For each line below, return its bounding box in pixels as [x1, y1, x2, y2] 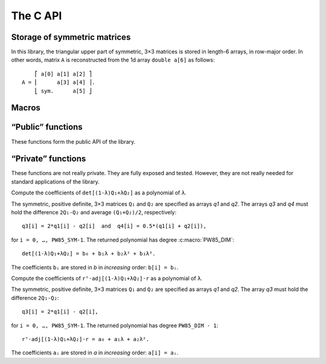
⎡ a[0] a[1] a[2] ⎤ [34, 70, 92, 77]
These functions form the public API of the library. [11, 138, 136, 145]
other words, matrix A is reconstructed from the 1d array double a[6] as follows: [11, 56, 215, 63]
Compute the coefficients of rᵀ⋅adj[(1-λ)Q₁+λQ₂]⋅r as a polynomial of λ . [11, 275, 202, 282]
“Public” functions [11, 122, 83, 132]
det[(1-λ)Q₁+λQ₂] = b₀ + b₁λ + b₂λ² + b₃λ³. [22, 251, 156, 257]
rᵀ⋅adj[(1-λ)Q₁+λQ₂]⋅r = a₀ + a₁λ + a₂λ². [22, 336, 150, 342]
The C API [11, 9, 62, 22]
